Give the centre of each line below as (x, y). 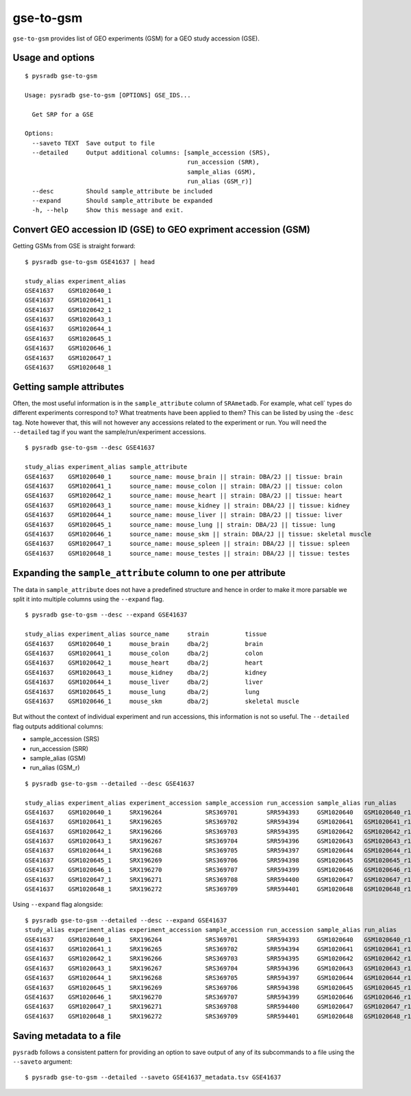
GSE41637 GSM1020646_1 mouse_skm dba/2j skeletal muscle (162, 701)
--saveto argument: (42, 1062)
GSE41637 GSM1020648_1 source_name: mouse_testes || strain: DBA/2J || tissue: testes (187, 553)
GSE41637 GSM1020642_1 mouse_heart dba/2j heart (144, 663)
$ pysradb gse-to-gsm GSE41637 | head (90, 262)
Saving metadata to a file (67, 1036)
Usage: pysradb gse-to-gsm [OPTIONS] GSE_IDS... (108, 95)
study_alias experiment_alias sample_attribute (106, 467)
